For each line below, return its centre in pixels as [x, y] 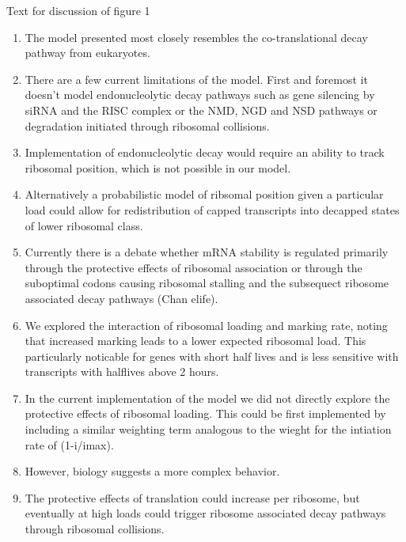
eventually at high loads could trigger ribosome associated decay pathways [205, 513]
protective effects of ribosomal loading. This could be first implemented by [205, 413]
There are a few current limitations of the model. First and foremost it [196, 79]
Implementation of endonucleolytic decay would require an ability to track [205, 152]
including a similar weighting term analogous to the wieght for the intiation [208, 429]
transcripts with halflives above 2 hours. [122, 371]
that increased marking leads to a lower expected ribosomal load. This [195, 341]
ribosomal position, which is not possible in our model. [158, 167]
